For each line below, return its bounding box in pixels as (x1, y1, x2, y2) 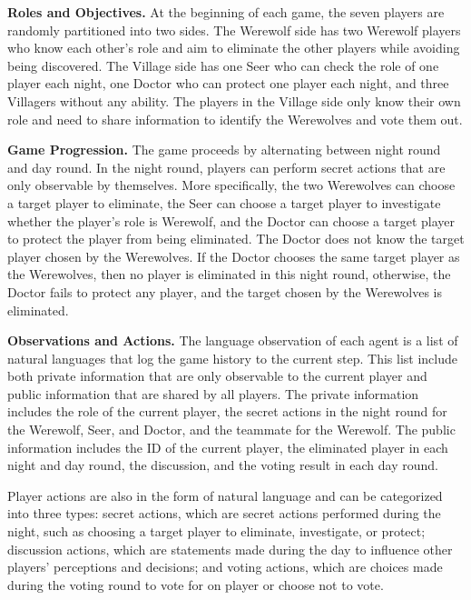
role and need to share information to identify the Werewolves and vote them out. (7, 109, 463, 128)
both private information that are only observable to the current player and (7, 366, 427, 385)
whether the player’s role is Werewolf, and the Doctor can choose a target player (7, 211, 455, 230)
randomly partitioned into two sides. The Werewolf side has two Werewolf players (7, 20, 461, 39)
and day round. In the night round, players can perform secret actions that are (7, 157, 446, 176)
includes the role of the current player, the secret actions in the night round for (7, 402, 447, 421)
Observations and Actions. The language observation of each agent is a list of (7, 331, 458, 350)
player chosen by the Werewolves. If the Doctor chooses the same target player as (7, 246, 460, 265)
